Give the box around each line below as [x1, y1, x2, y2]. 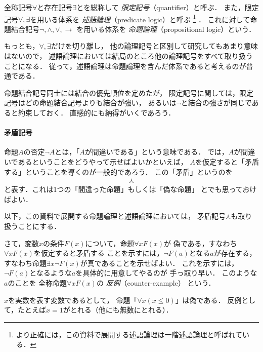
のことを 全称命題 [8, 277, 67, 288]
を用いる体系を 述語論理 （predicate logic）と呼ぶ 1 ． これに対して [30, 12, 250, 24]
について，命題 [85, 238, 135, 248]
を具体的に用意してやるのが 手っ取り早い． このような [75, 267, 257, 278]
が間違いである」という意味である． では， [84, 146, 229, 157]
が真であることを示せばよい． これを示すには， [80, 257, 239, 268]
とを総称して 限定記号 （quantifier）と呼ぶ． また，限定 [76, 2, 259, 12]
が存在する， [213, 248, 256, 258]
